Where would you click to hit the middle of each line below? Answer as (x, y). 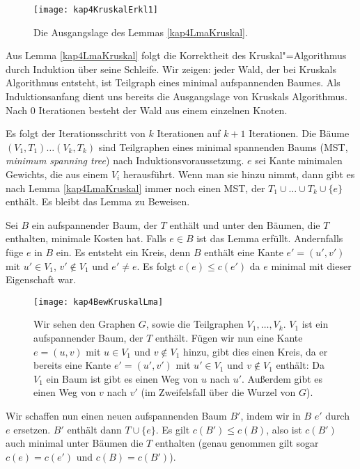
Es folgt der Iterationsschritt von (76, 133)
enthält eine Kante (244, 252)
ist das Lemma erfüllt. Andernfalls (270, 238)
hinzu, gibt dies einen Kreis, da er (256, 351)
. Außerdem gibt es (282, 378)
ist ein (315, 324)
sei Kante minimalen (299, 160)
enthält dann (94, 429)
